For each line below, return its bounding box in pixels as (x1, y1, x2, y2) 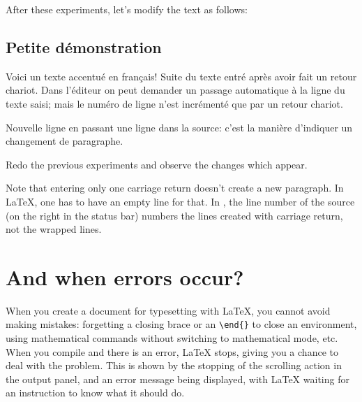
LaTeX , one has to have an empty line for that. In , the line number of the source (6, 194, 355, 208)
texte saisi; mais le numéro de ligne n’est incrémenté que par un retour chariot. (6, 96, 343, 110)
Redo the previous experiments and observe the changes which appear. (6, 157, 308, 171)
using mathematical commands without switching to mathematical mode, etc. (6, 331, 338, 345)
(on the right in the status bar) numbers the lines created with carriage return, (6, 208, 343, 222)
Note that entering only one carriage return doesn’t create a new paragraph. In (6, 180, 344, 195)
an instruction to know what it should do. (6, 385, 185, 400)
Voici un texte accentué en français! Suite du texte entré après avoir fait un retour (6, 69, 357, 83)
